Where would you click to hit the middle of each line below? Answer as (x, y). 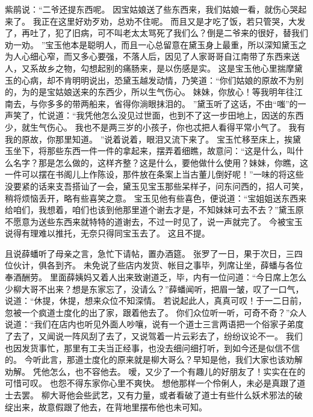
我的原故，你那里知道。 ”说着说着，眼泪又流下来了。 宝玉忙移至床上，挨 (149, 139)
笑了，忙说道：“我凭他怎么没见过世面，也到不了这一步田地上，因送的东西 (158, 115)
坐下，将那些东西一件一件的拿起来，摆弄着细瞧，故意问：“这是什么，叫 (154, 151)
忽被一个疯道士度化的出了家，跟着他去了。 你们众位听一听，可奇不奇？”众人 (156, 312)
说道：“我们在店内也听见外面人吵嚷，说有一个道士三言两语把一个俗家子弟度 (154, 324)
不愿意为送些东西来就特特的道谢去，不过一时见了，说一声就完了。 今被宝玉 (154, 221)
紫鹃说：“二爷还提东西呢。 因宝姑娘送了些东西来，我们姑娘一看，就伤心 (147, 9)
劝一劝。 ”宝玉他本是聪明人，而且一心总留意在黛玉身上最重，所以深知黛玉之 (156, 44)
